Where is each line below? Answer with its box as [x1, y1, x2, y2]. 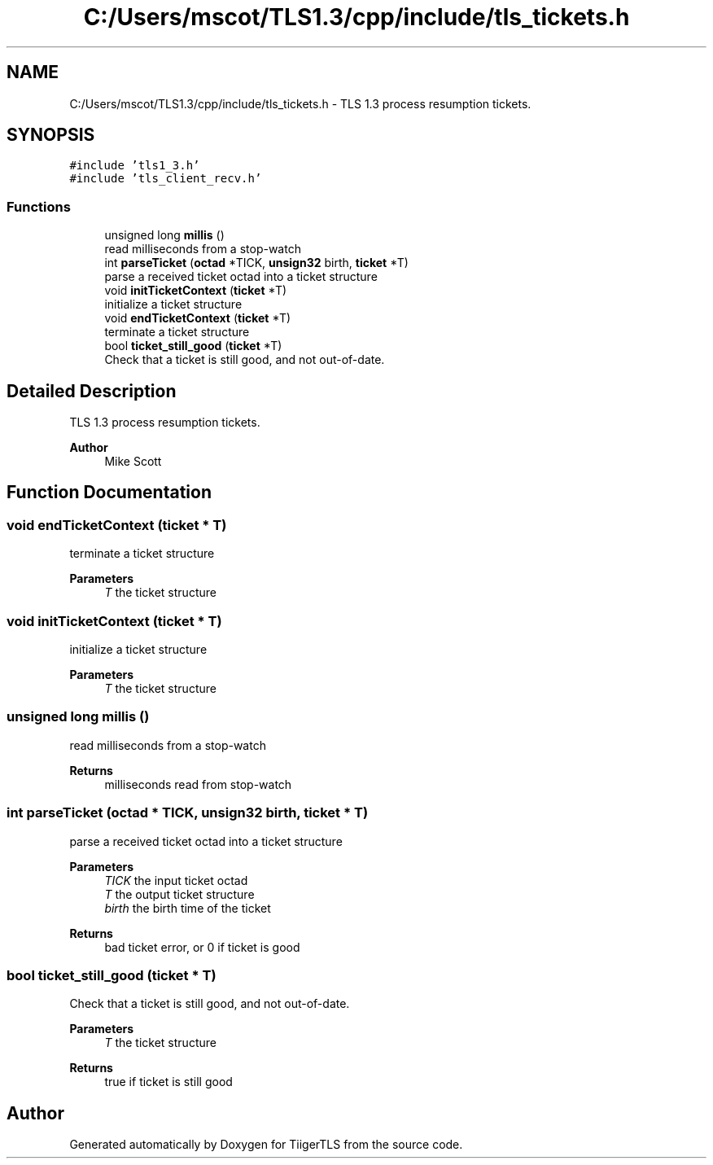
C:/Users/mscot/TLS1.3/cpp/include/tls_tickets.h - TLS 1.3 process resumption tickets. [69, 96, 531, 111]
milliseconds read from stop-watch [104, 777, 292, 791]
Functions [7, 198, 71, 215]
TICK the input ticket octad [104, 873, 248, 887]
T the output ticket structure [104, 887, 255, 901]
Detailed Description [7, 380, 177, 401]
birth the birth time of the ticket [104, 900, 271, 915]
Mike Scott [104, 454, 162, 469]
